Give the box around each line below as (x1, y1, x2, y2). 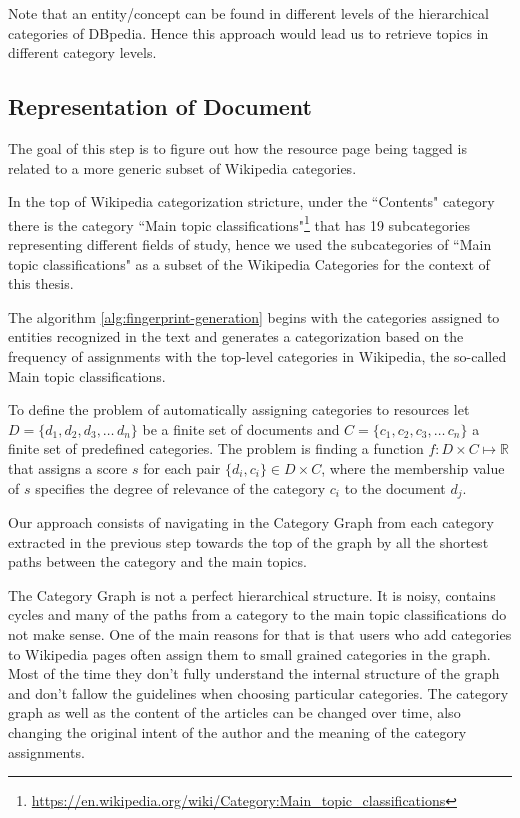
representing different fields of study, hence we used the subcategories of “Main (8, 234, 492, 255)
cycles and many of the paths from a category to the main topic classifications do (8, 604, 507, 625)
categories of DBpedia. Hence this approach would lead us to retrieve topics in (8, 22, 489, 43)
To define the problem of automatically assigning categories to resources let (8, 399, 470, 420)
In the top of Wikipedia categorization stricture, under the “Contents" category (8, 191, 495, 212)
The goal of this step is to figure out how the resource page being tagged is (8, 137, 467, 158)
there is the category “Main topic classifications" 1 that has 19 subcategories (8, 211, 471, 235)
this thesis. (8, 273, 74, 294)
